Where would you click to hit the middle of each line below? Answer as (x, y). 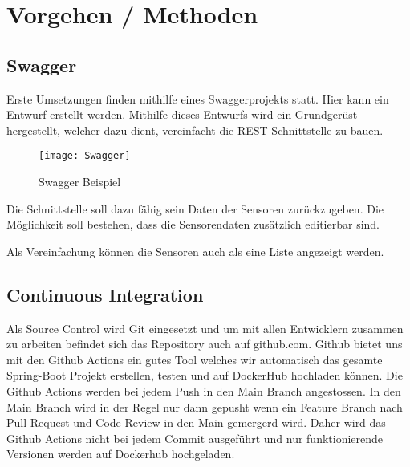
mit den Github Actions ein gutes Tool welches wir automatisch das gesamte (195, 359)
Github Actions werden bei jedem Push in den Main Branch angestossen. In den (204, 390)
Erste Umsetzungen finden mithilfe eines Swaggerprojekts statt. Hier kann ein (198, 98)
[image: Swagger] (85, 156)
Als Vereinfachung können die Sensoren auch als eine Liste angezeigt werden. (195, 251)
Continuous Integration (105, 294)
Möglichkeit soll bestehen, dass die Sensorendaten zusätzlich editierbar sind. (193, 224)
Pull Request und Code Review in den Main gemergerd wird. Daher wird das (196, 422)
